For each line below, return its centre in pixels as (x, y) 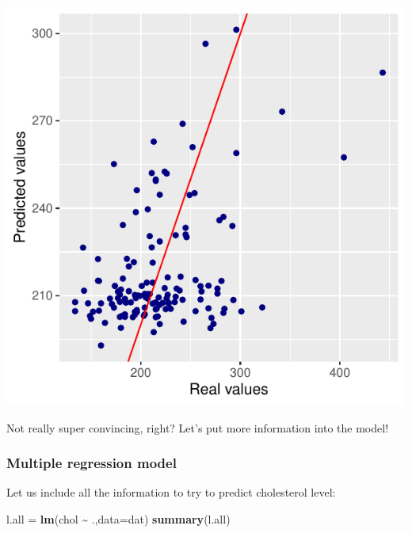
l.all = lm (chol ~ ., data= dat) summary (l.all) (118, 519)
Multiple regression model (92, 463)
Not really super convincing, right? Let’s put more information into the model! (198, 427)
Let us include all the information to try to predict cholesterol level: (171, 492)
